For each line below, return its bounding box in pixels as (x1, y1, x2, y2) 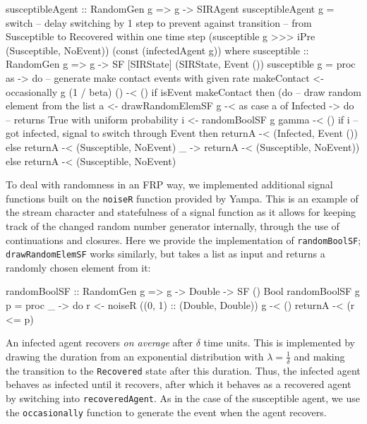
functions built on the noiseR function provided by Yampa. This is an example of (6, 190, 359, 205)
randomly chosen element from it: (6, 260, 151, 274)
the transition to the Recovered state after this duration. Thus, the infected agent (6, 363, 361, 377)
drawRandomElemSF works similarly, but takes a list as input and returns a (6, 246, 325, 261)
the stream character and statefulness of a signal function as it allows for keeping (6, 205, 356, 219)
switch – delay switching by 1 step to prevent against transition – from (6, 15, 312, 30)
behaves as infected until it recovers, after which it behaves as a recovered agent (6, 377, 351, 392)
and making (294, 349, 345, 363)
